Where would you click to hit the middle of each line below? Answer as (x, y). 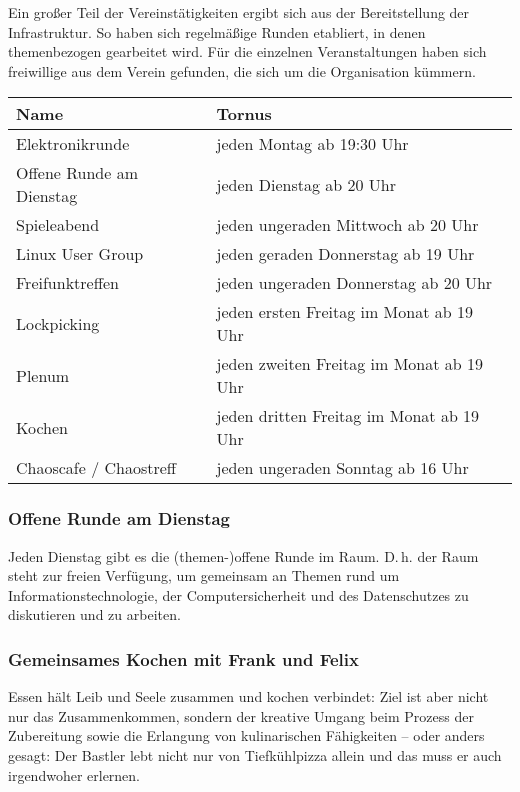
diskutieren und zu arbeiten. (94, 614)
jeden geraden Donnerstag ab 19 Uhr (345, 254)
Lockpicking (58, 323)
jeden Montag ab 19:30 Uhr (312, 144)
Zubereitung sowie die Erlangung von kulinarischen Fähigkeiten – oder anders (246, 735)
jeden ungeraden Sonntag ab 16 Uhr (342, 468)
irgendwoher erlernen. (74, 774)
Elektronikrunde (73, 144)
